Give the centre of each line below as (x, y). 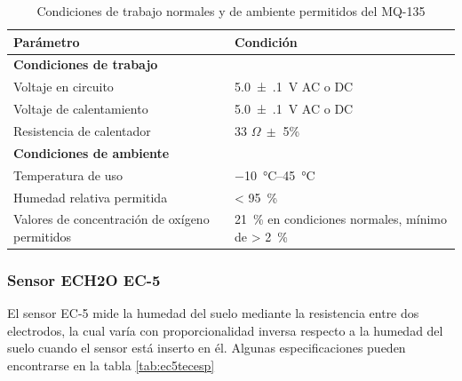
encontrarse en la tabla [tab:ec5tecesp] (111, 365)
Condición (266, 41)
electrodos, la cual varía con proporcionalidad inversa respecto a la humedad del (225, 330)
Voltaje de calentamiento (81, 109)
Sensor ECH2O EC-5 (84, 279)
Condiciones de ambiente (92, 152)
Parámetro (47, 41)
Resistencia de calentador (82, 130)
